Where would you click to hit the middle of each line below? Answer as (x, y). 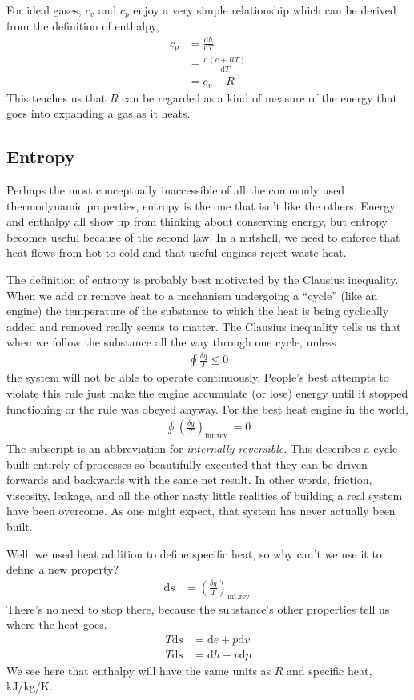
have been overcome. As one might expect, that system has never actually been (201, 511)
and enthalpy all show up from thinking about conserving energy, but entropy (197, 221)
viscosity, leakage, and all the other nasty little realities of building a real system (205, 495)
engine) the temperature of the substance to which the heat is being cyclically (198, 311)
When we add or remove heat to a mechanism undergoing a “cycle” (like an (192, 295)
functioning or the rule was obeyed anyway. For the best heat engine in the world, (207, 408)
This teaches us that (56, 97)
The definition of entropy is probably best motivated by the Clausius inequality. (203, 280)
